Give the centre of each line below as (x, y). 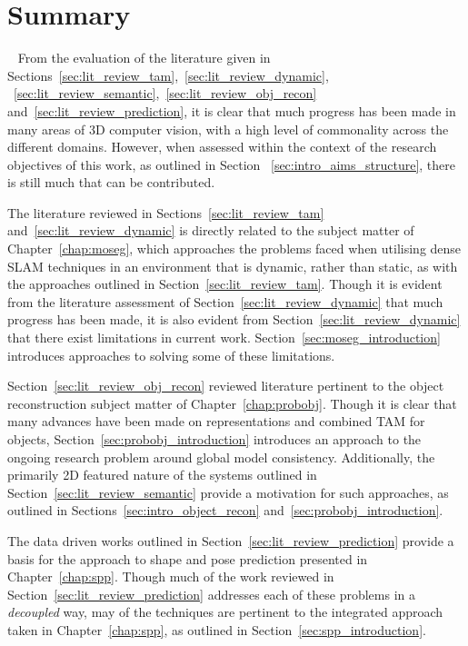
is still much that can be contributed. (111, 182)
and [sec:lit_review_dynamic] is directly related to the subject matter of (211, 230)
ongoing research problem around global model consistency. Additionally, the (221, 457)
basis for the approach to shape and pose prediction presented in (188, 558)
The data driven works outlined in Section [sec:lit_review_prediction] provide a (231, 540)
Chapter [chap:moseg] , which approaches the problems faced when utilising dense (234, 248)
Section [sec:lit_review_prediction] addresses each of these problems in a (211, 594)
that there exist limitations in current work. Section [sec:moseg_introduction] (224, 338)
